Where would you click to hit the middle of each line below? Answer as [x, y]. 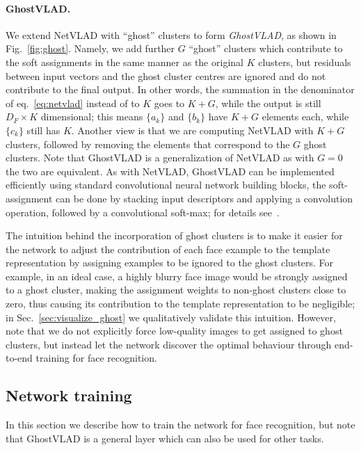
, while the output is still [268, 103]
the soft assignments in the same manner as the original [125, 62]
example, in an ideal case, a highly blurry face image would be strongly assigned [177, 276]
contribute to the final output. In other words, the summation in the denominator [180, 89]
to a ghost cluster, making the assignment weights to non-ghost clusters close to [176, 290]
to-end [19, 358]
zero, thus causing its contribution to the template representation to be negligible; [180, 304]
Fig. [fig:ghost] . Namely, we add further [90, 48]
